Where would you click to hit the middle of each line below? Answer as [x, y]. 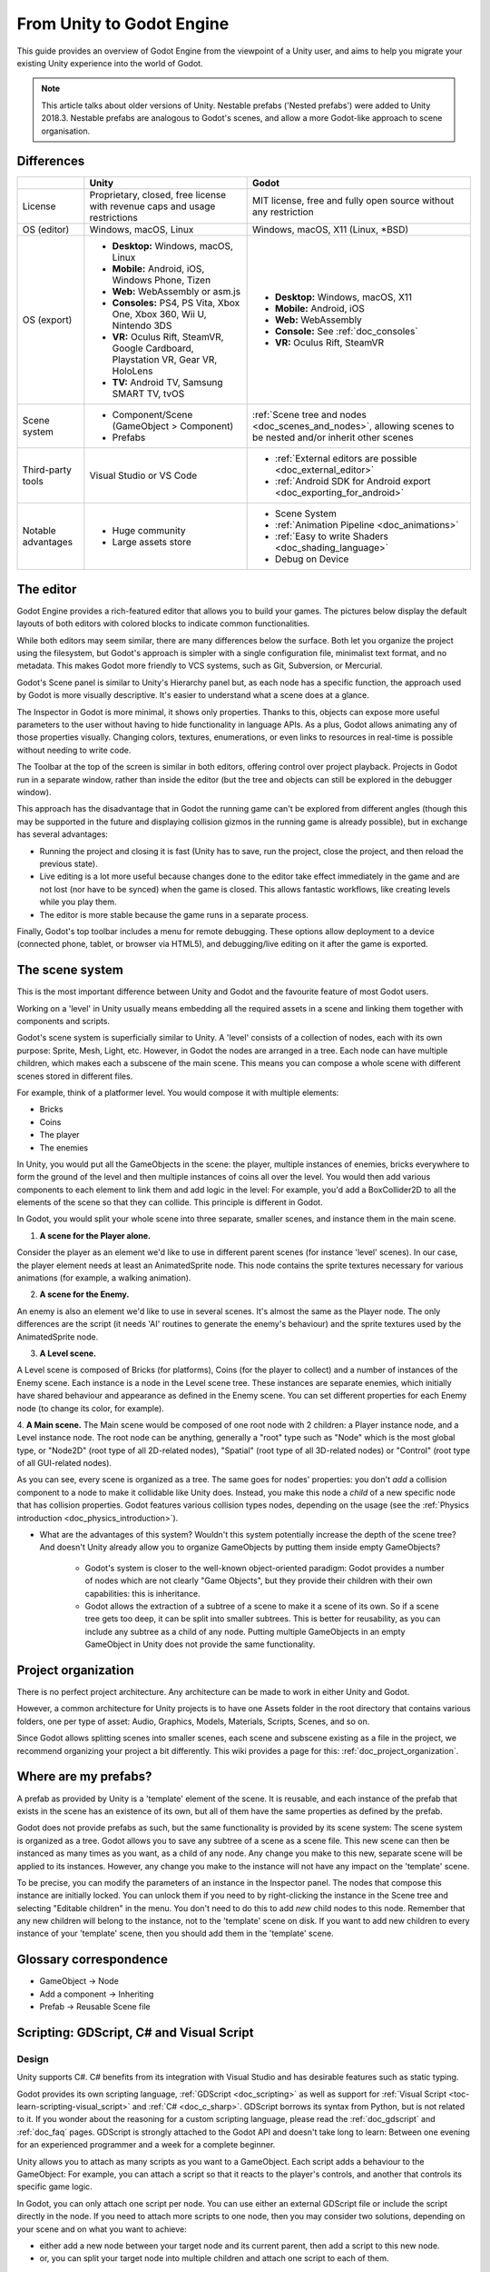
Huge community [149, 531]
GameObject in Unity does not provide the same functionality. [200, 1644]
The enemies [64, 1147]
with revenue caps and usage [152, 206]
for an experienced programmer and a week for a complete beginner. [146, 2145]
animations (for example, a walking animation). [104, 1278]
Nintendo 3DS [142, 325]
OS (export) [47, 320]
